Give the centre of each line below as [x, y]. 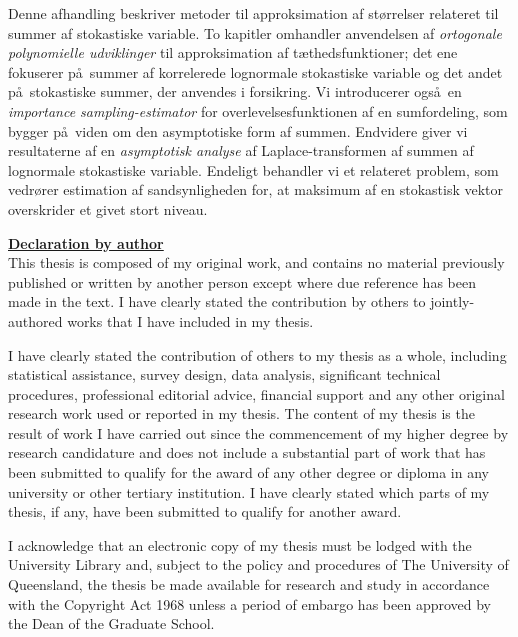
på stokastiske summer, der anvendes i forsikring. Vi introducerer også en [235, 91]
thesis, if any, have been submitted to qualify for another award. [205, 511]
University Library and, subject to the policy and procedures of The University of [258, 564]
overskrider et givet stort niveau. [108, 208]
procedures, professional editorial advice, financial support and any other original [256, 393]
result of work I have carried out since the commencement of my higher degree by [258, 432]
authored [35, 320]
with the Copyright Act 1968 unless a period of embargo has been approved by [249, 603]
